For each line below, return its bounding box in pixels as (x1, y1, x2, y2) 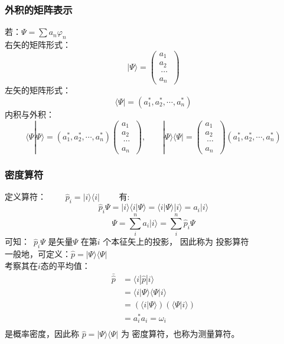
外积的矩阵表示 (5, 2, 73, 17)
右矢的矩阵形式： (5, 38, 71, 51)
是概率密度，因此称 (5, 327, 79, 340)
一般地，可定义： (5, 248, 71, 260)
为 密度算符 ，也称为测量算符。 (120, 327, 240, 340)
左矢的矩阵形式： (5, 84, 71, 96)
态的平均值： (40, 259, 90, 271)
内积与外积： (5, 108, 54, 120)
